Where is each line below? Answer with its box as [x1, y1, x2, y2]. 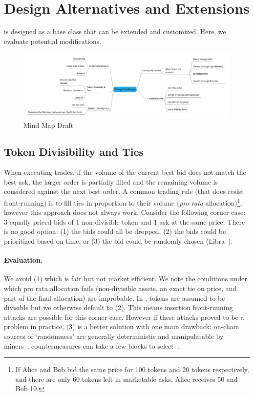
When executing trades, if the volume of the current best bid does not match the [4, 167, 246, 177]
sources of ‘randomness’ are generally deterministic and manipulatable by [4, 331, 224, 341]
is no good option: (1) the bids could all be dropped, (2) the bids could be [4, 226, 226, 236]
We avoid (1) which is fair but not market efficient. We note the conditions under [4, 273, 248, 284]
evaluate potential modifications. [4, 36, 102, 46]
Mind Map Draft [23, 120, 74, 130]
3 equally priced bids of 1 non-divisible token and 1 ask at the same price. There [4, 216, 245, 227]
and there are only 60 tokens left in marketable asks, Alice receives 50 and [15, 374, 238, 384]
